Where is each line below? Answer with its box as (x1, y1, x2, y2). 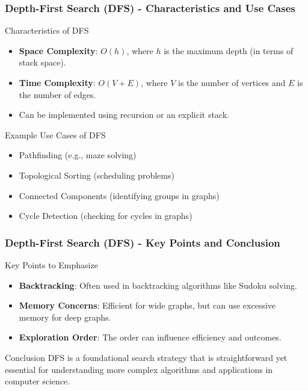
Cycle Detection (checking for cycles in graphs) (19, 209, 192, 222)
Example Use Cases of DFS (5, 128, 106, 141)
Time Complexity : (19, 76, 96, 88)
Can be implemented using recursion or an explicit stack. (19, 108, 229, 121)
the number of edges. (19, 88, 96, 100)
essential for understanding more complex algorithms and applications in (5, 363, 273, 375)
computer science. (5, 375, 70, 387)
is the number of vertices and (178, 76, 286, 88)
